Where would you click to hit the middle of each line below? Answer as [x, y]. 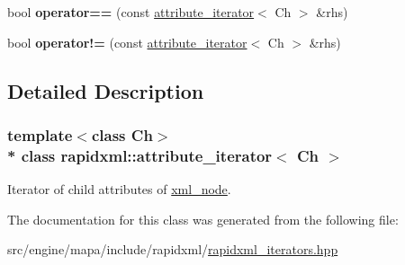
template [40, 134]
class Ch [122, 134]
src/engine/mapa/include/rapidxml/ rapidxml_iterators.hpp [173, 249]
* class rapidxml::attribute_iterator [140, 155]
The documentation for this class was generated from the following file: [203, 219]
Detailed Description [106, 90]
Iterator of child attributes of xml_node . [119, 189]
